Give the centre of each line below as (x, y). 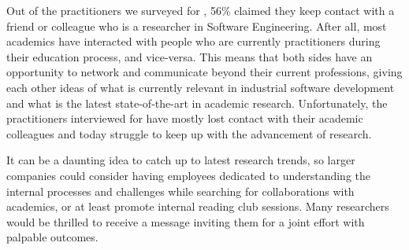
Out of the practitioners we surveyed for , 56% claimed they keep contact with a (201, 10)
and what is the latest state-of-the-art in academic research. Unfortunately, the (197, 103)
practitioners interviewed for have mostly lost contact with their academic (185, 118)
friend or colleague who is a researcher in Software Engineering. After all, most (197, 26)
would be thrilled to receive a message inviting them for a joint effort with (186, 221)
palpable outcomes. (52, 237)
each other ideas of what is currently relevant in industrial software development (201, 87)
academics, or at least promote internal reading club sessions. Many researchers (198, 206)
